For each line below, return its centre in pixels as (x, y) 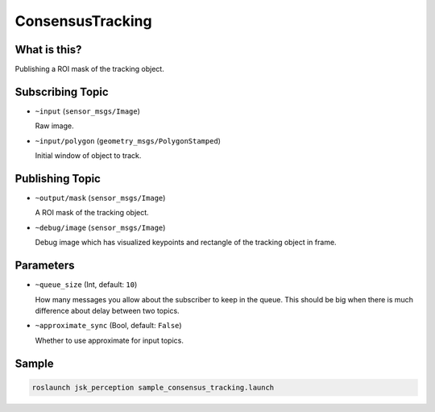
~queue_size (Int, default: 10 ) (86, 285)
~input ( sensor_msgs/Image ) (88, 111)
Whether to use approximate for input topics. (110, 340)
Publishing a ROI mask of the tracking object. (89, 69)
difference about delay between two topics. (108, 310)
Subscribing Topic (62, 92)
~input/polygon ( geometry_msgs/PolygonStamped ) (128, 140)
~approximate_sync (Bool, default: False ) (108, 326)
